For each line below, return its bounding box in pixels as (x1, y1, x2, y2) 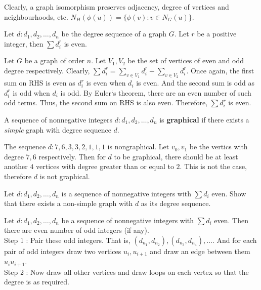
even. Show (211, 188, 246, 198)
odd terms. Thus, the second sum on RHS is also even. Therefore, (4, 97, 208, 108)
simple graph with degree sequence (4, 124, 111, 135)
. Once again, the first (186, 65, 254, 75)
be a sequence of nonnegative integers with (61, 215, 194, 225)
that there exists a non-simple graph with (4, 198, 133, 209)
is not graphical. (39, 171, 90, 181)
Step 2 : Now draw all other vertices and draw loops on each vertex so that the (4, 266, 249, 277)
